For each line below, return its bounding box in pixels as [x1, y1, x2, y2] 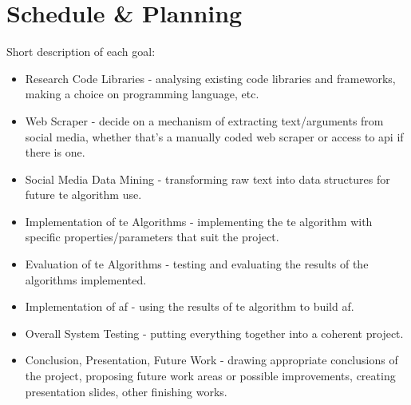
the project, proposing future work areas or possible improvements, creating [25, 367, 396, 384]
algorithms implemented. [25, 271, 147, 288]
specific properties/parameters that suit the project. [25, 228, 279, 245]
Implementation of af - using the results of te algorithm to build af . [25, 298, 354, 315]
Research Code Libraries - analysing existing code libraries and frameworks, [25, 69, 396, 86]
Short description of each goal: [6, 43, 156, 60]
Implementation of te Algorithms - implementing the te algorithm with [25, 212, 373, 229]
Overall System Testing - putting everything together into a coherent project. [25, 324, 404, 341]
